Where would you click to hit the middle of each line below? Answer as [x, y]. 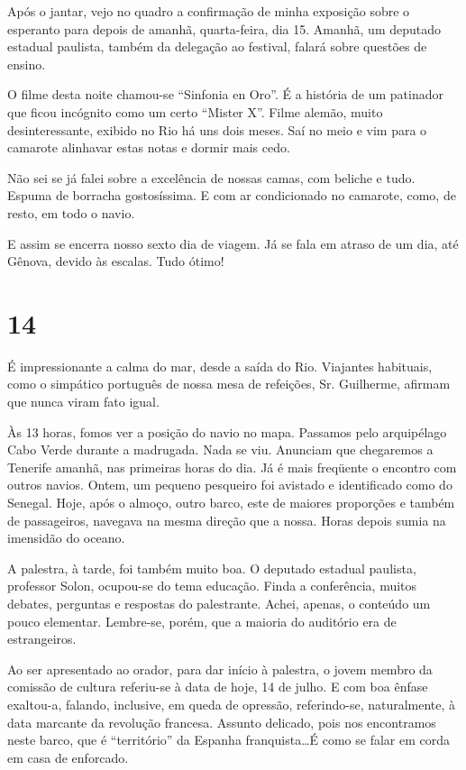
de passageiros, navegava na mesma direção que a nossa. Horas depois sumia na [227, 520]
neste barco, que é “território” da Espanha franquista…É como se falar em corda [229, 740]
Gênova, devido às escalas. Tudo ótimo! [116, 261]
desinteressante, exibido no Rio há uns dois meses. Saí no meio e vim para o [217, 129]
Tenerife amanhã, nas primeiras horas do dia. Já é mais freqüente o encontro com [232, 467]
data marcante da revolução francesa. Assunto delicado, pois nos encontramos [222, 722]
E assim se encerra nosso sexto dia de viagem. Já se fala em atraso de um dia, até [233, 243]
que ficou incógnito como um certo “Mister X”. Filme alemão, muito [195, 111]
